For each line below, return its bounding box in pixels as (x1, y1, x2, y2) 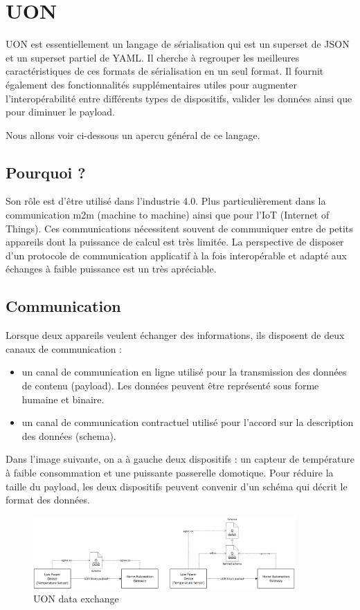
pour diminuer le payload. (6, 104, 116, 119)
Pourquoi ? (6, 161, 86, 183)
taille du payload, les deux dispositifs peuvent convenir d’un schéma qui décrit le (6, 479, 348, 493)
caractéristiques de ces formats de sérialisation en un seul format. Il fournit (6, 64, 324, 78)
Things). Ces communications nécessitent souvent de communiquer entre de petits (6, 221, 353, 235)
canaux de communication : (6, 341, 122, 355)
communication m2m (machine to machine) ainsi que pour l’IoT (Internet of (6, 207, 330, 222)
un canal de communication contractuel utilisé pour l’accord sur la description (21, 415, 354, 429)
